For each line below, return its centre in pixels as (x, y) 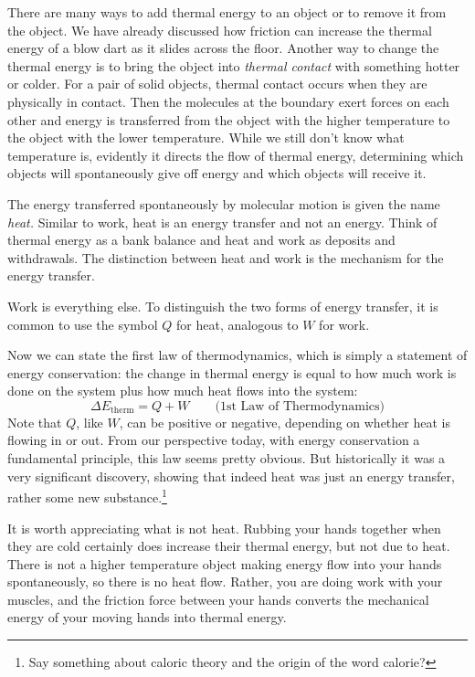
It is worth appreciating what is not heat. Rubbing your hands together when (224, 528)
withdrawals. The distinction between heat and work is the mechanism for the (226, 257)
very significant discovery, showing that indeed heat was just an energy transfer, (231, 476)
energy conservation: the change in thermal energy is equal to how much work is (232, 372)
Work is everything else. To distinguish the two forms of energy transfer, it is (223, 306)
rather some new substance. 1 (87, 496)
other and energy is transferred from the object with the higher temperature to (229, 119)
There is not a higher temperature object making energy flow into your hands (225, 563)
